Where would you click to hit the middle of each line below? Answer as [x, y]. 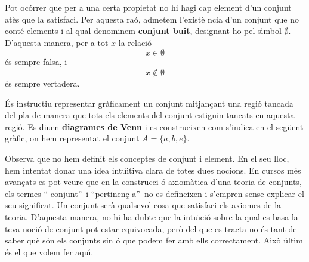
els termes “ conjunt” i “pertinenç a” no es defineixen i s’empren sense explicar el [154, 193]
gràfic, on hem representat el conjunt [72, 138]
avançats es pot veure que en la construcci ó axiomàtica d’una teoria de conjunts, [153, 182]
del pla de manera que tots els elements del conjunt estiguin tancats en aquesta [150, 115]
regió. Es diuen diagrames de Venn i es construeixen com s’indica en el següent [154, 126]
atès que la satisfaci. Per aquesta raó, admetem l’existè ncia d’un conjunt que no [152, 19]
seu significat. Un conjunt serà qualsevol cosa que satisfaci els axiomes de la [143, 205]
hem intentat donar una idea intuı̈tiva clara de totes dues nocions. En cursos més [153, 170]
